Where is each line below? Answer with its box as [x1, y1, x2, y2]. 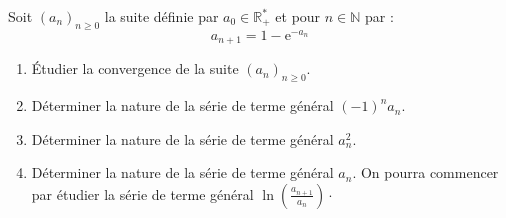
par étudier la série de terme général [31, 183, 254, 204]
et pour [275, 6, 321, 26]
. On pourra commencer [352, 162, 499, 183]
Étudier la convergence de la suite [31, 58, 239, 79]
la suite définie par [104, 6, 219, 26]
